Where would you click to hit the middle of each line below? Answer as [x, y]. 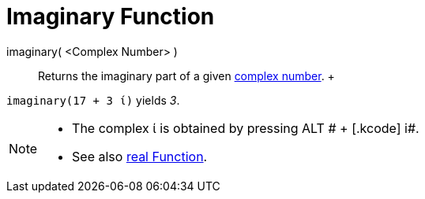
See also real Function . [140, 156]
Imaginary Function [111, 17]
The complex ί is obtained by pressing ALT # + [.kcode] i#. [246, 128]
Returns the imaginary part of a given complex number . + [186, 76]
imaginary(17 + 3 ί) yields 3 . [93, 100]
